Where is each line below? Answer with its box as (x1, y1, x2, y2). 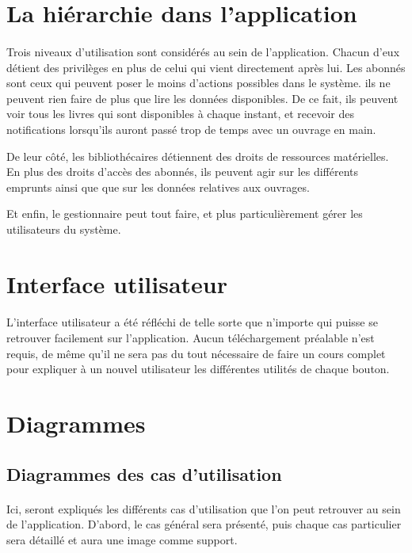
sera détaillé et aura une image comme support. (6, 531, 238, 547)
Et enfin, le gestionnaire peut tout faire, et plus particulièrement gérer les (6, 205, 363, 222)
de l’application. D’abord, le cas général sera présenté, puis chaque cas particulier (6, 516, 402, 532)
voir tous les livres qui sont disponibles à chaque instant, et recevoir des (6, 105, 355, 122)
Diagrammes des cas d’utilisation (6, 461, 282, 486)
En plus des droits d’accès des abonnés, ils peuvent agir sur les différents (6, 163, 359, 180)
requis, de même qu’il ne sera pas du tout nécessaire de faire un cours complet (6, 345, 386, 361)
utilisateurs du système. (6, 220, 121, 237)
